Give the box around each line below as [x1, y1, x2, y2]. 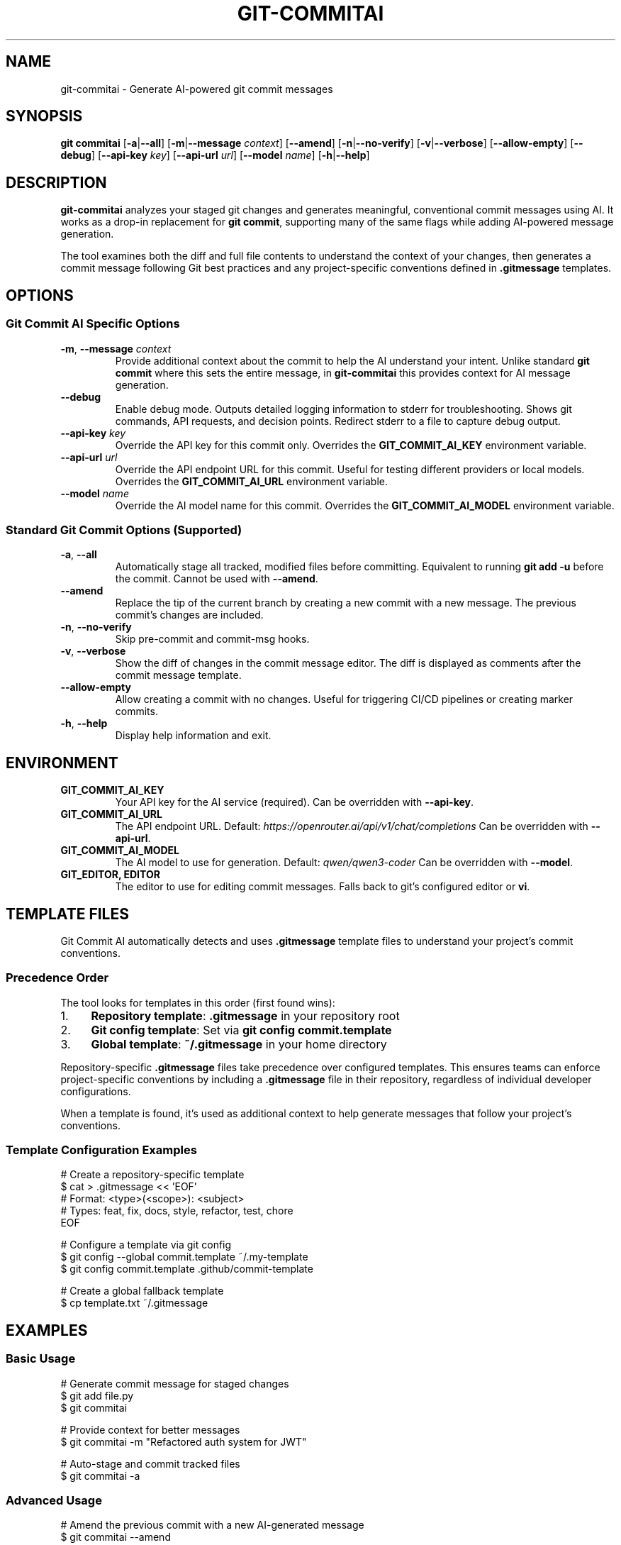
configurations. [60, 1085, 131, 1097]
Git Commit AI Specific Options [6, 316, 180, 331]
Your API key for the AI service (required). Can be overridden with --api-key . [115, 796, 474, 809]
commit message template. [115, 669, 242, 682]
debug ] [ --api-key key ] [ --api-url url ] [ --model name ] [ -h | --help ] [60, 149, 370, 162]
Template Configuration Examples [6, 1143, 197, 1158]
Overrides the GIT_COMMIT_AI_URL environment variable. [115, 475, 388, 487]
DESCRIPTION [6, 173, 107, 192]
